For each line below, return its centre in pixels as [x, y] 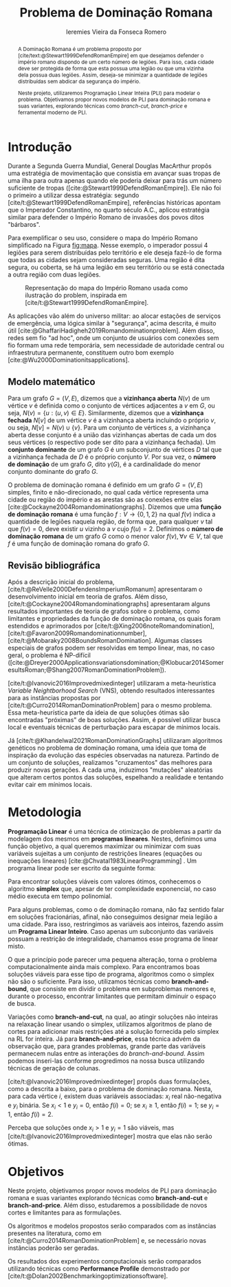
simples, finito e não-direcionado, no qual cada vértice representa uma [108, 492]
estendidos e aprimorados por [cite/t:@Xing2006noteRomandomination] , [111, 626]
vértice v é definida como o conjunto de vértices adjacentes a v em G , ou [111, 406]
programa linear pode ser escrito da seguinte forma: [82, 868]
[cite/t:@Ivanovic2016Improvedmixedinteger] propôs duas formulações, [110, 1081]
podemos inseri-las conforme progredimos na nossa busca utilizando [106, 1061]
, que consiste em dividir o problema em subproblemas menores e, [121, 988]
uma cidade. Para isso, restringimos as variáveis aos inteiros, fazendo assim [116, 924]
